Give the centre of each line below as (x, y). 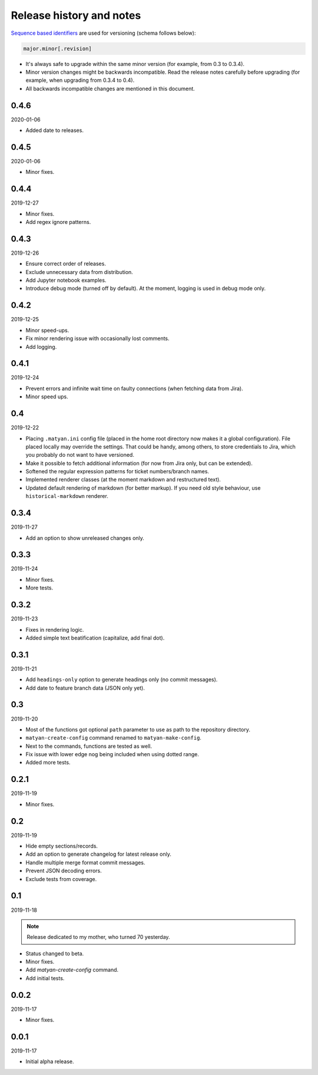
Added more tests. (48, 763)
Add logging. (41, 347)
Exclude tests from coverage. (61, 879)
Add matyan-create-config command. (72, 970)
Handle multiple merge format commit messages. (85, 862)
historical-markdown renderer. (67, 496)
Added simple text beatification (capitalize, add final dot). (95, 638)
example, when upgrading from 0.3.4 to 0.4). (80, 80)
